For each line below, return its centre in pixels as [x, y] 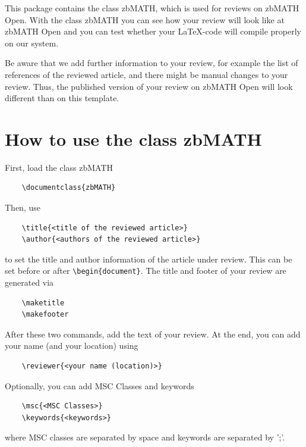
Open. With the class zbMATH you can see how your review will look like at [145, 19]
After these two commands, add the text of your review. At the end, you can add [153, 334]
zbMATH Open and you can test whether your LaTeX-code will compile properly [153, 31]
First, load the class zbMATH [59, 167]
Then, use [23, 207]
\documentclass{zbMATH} [69, 188]
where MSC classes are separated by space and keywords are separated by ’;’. [145, 437]
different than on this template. [62, 98]
